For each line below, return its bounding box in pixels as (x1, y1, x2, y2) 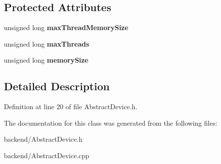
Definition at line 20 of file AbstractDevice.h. (4, 101, 138, 112)
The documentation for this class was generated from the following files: (4, 117, 218, 128)
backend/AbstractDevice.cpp (4, 150, 90, 160)
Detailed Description (4, 79, 110, 94)
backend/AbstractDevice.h (4, 134, 83, 144)
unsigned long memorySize (4, 55, 89, 65)
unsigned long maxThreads (4, 38, 89, 49)
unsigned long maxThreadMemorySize (4, 22, 128, 33)
